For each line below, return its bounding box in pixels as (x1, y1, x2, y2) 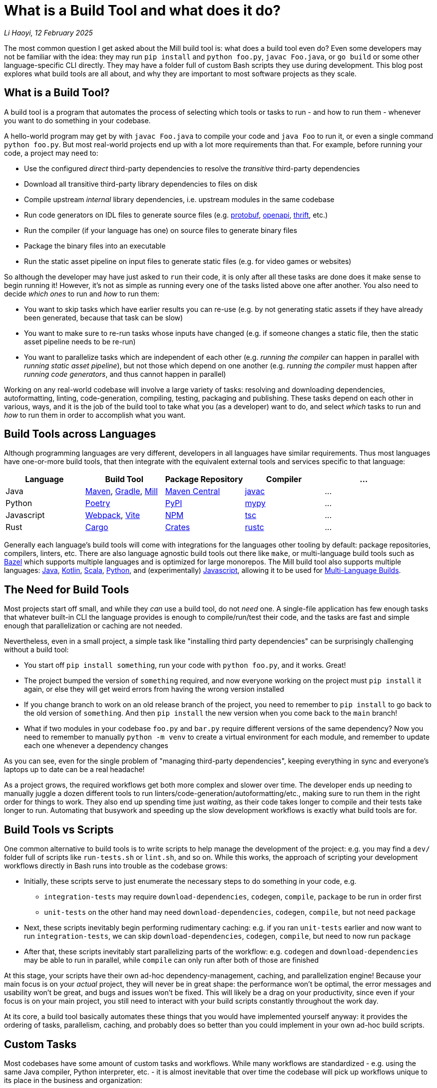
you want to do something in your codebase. (4, 116, 151, 125)
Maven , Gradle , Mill (85, 486, 158, 497)
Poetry (85, 498, 110, 509)
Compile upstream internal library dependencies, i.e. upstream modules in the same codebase (24, 195, 335, 204)
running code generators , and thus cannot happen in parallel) (24, 369, 226, 378)
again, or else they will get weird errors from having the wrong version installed (24, 685, 284, 694)
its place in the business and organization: (4, 1076, 142, 1085)
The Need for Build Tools (4, 583, 129, 596)
